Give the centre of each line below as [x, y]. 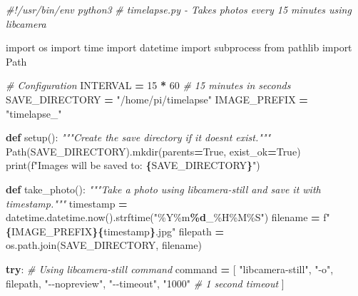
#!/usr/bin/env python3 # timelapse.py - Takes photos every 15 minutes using [179, 9]
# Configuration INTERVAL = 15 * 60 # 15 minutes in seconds [148, 85]
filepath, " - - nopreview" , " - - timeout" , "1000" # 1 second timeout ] [145, 283]
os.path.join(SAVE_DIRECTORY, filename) [104, 245]
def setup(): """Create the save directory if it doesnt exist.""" [138, 137]
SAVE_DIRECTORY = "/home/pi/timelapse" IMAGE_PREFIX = [157, 99]
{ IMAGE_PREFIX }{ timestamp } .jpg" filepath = [115, 231]
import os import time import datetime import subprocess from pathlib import [179, 47]
